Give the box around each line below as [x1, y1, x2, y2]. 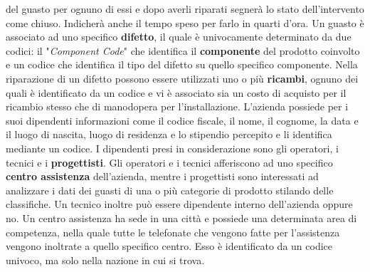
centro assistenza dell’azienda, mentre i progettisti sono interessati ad [6, 169, 319, 184]
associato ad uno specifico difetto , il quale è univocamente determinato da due [6, 29, 351, 44]
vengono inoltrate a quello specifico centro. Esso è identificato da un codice [6, 239, 332, 253]
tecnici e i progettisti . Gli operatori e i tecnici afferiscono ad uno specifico [6, 155, 333, 169]
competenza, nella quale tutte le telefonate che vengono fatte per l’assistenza [6, 224, 340, 239]
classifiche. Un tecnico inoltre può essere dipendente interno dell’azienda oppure [6, 197, 353, 211]
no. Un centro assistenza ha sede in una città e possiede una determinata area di [6, 210, 357, 225]
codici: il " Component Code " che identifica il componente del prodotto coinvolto [6, 43, 360, 58]
